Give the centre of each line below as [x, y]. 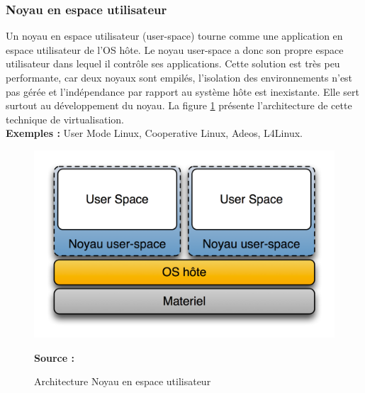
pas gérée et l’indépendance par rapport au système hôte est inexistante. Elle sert [182, 91]
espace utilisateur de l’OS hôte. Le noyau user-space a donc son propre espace [175, 49]
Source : [54, 357]
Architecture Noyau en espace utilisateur [123, 381]
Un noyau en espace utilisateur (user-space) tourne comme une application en [174, 36]
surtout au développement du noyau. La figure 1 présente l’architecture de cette [179, 105]
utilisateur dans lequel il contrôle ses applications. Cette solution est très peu [173, 63]
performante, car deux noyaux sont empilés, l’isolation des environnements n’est [179, 77]
